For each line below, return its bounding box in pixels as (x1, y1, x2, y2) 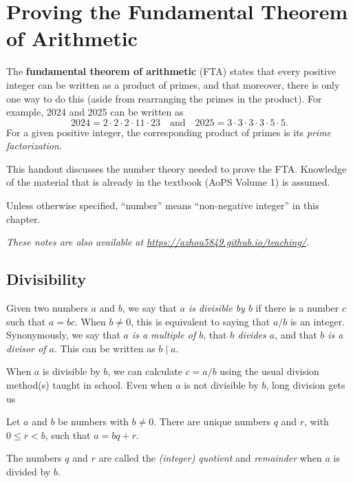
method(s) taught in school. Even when (6, 378, 173, 392)
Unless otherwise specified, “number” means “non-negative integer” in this (6, 198, 319, 213)
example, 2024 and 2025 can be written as (6, 105, 184, 119)
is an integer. (290, 314, 345, 328)
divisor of (6, 341, 46, 355)
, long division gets (266, 378, 345, 392)
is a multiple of (131, 328, 196, 342)
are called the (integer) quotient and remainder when (98, 451, 322, 465)
